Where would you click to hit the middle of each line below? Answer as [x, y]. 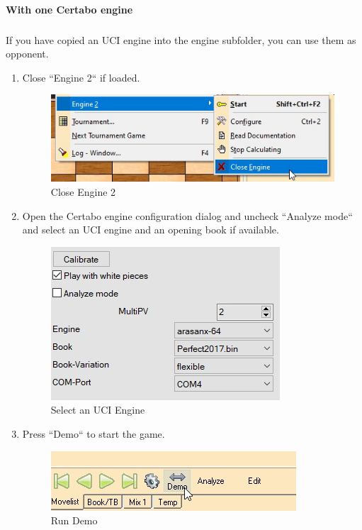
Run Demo [74, 520]
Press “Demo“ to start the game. [94, 433]
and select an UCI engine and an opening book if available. [151, 230]
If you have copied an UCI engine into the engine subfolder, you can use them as [181, 39]
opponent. [27, 54]
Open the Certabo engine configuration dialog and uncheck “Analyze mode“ [187, 215]
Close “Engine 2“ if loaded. [81, 77]
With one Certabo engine [69, 9]
